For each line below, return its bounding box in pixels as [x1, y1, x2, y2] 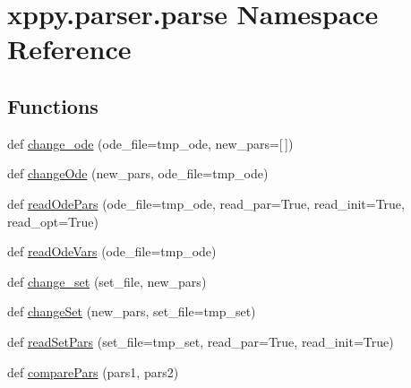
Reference [7, 30, 132, 67]
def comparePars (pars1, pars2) [7, 362, 179, 381]
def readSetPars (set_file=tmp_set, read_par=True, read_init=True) [7, 332, 394, 350]
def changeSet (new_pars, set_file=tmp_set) [7, 302, 256, 321]
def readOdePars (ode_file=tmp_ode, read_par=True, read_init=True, [7, 194, 405, 212]
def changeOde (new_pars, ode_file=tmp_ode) [7, 164, 269, 183]
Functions [7, 91, 98, 119]
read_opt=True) [7, 211, 98, 230]
